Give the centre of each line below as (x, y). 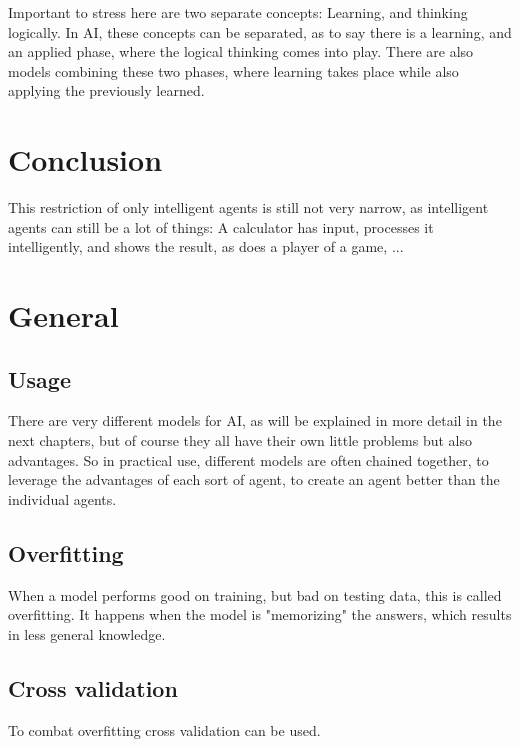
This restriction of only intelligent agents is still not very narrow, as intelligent (248, 207)
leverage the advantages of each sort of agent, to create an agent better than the (254, 479)
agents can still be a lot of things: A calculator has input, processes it (221, 226)
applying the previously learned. (106, 90)
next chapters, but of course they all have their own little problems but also (240, 440)
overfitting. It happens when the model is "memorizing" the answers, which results (260, 614)
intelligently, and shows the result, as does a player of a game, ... (206, 246)
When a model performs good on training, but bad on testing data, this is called (255, 594)
